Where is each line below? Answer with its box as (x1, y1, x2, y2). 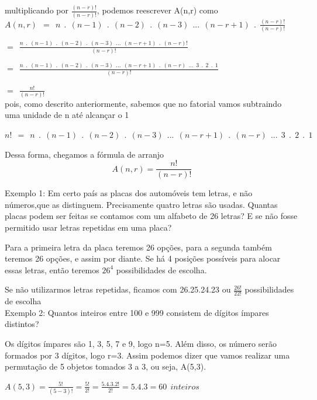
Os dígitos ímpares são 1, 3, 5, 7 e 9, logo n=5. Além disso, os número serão (5, 338, 277, 350)
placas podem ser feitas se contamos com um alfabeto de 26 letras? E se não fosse (5, 210, 298, 222)
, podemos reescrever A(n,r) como (97, 4, 218, 16)
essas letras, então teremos (5, 263, 99, 276)
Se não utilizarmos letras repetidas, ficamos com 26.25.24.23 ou (5, 283, 231, 295)
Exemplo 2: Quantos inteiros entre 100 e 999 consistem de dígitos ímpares (5, 306, 269, 318)
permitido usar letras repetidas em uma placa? (5, 221, 172, 234)
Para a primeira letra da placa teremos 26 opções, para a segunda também (5, 241, 272, 253)
